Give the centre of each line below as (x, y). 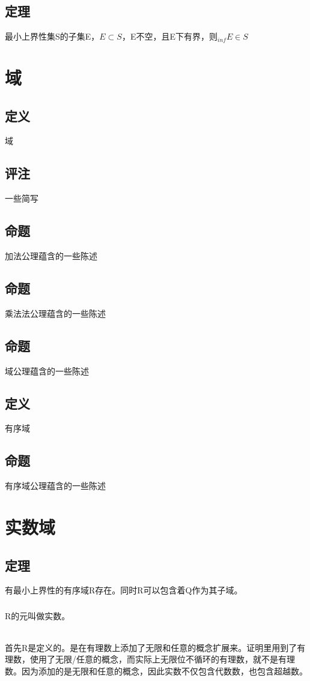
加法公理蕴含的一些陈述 (51, 255)
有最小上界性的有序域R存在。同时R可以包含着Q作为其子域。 (124, 590)
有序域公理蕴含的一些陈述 (55, 486)
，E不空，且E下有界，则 (169, 36)
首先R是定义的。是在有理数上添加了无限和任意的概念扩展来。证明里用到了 (151, 647)
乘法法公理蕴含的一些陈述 (55, 313)
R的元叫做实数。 (38, 616)
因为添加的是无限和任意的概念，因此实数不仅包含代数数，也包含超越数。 (164, 670)
